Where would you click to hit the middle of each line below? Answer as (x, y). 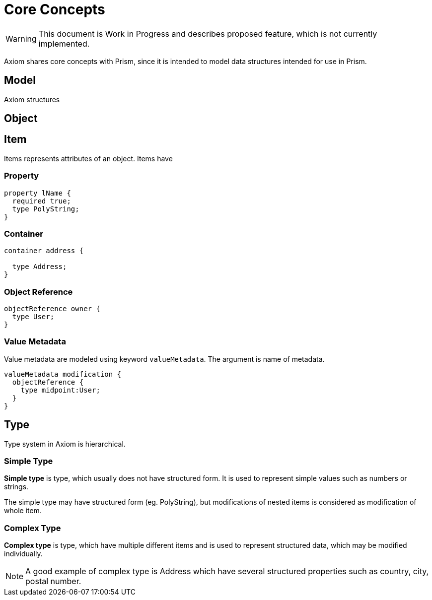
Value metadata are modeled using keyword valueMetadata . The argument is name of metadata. (164, 359)
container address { (44, 251)
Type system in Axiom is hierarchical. (65, 444)
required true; (41, 201)
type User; (33, 317)
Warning (21, 38)
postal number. (53, 581)
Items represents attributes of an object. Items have (88, 158)
